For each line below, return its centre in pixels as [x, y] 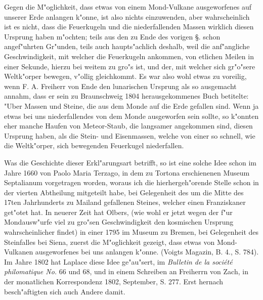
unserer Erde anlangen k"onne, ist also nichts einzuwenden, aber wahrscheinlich [127, 16]
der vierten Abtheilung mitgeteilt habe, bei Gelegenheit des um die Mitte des [124, 192]
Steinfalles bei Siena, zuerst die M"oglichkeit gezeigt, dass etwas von [109, 242]
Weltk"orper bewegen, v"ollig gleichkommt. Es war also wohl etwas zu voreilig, [125, 76]
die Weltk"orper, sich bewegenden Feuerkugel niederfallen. [94, 145]
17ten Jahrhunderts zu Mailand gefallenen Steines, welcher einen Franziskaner [125, 202]
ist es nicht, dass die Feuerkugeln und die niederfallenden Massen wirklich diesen [129, 27]
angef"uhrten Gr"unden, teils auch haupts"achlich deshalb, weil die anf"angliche [127, 46]
